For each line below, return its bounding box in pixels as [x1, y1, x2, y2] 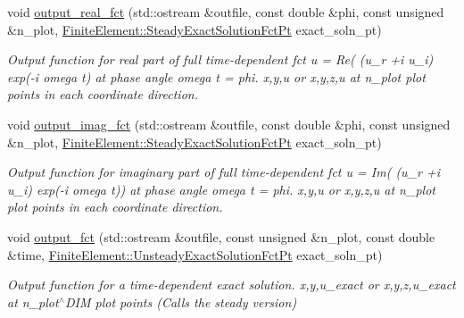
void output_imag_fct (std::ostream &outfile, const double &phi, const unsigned [7, 114, 451, 133]
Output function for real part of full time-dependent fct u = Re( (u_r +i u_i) [7, 50, 434, 69]
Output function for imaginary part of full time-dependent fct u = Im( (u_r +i [7, 163, 440, 181]
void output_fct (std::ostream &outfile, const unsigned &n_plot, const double [7, 227, 435, 246]
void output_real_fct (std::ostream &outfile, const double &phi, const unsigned [7, 3, 444, 21]
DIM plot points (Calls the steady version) [64, 292, 297, 311]
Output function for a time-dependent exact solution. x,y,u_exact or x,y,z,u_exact [7, 275, 456, 294]
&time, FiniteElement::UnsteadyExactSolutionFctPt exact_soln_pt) [7, 245, 383, 264]
